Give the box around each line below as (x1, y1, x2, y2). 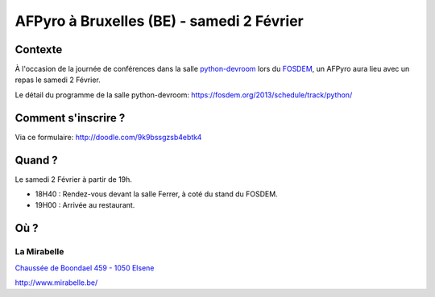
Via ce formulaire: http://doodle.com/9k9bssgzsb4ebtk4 (14, 132, 202, 142)
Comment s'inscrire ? (14, 111, 126, 125)
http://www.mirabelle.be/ (14, 278, 98, 287)
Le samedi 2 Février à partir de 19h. (14, 174, 133, 184)
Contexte (14, 43, 63, 56)
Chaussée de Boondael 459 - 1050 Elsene (14, 262, 155, 273)
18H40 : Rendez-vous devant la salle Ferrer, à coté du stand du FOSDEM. (35, 189, 278, 199)
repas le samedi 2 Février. (14, 75, 101, 85)
